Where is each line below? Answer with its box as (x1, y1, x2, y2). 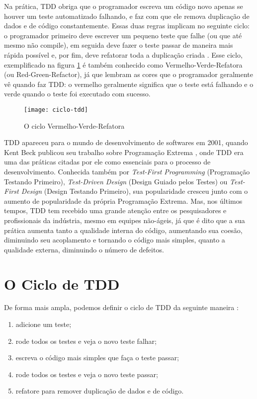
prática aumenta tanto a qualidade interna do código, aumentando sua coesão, (4, 225, 243, 235)
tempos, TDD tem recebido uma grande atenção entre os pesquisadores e (4, 205, 227, 216)
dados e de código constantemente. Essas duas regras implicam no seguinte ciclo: (4, 20, 250, 31)
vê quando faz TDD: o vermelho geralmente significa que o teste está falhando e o (4, 79, 254, 89)
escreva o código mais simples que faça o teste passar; (15, 352, 179, 363)
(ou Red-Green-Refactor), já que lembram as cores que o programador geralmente (4, 69, 254, 80)
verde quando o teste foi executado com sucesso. (4, 88, 151, 99)
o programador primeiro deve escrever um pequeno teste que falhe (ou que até (4, 30, 242, 40)
